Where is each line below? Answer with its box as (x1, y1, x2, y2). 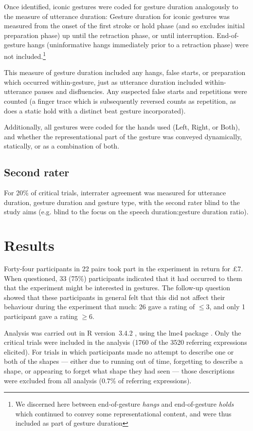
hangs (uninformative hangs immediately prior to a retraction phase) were (27, 39, 249, 50)
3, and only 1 (206, 301, 246, 312)
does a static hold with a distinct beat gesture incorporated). (4, 105, 186, 115)
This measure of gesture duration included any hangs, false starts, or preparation (4, 67, 246, 77)
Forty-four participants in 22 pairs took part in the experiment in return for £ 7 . (4, 263, 243, 274)
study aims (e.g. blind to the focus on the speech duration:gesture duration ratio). (4, 206, 249, 217)
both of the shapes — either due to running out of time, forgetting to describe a (4, 356, 243, 366)
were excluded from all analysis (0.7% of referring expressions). (4, 375, 192, 385)
